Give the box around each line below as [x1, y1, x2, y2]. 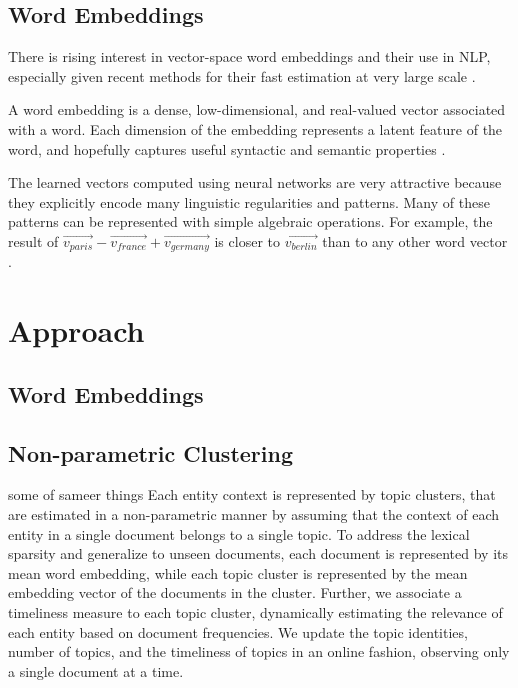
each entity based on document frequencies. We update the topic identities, [8, 621, 468, 642]
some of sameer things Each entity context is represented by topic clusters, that [8, 484, 496, 505]
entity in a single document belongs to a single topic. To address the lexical [8, 523, 470, 544]
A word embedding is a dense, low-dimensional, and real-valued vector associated [8, 99, 506, 120]
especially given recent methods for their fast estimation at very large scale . [8, 65, 476, 86]
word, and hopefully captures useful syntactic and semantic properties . [8, 138, 446, 159]
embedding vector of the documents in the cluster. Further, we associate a [8, 582, 462, 603]
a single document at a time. [8, 660, 184, 681]
